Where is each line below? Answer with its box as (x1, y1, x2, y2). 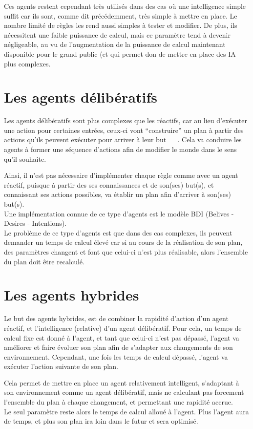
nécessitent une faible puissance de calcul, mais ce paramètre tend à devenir (4, 29, 231, 40)
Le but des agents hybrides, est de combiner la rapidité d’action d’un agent (4, 313, 229, 323)
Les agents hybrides (4, 285, 139, 305)
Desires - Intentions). (4, 218, 67, 228)
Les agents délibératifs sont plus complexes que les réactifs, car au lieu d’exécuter (4, 115, 247, 126)
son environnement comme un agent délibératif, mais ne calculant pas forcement (4, 387, 244, 397)
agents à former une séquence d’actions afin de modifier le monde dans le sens (4, 144, 237, 154)
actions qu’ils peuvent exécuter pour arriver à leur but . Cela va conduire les (4, 134, 242, 145)
